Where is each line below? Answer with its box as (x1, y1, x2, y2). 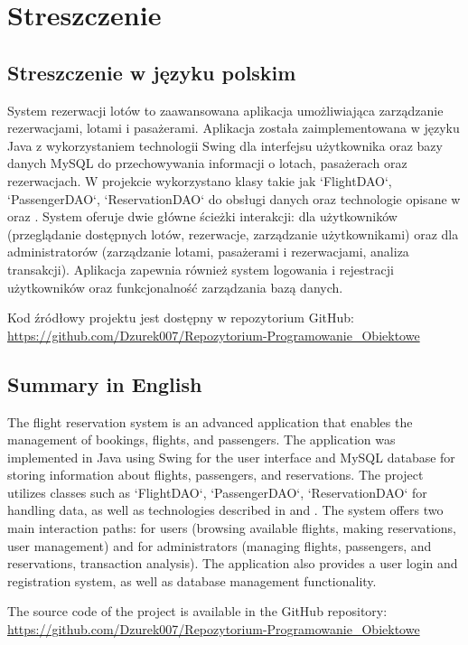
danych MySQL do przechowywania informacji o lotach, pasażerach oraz (7, 154, 407, 173)
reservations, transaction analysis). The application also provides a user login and (7, 554, 458, 573)
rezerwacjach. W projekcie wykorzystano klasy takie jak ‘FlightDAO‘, (7, 171, 392, 190)
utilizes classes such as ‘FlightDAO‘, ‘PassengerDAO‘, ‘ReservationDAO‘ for (7, 482, 427, 501)
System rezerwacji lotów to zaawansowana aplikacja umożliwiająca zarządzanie (7, 100, 444, 119)
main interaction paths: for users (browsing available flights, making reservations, (7, 519, 457, 537)
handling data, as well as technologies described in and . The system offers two (7, 500, 444, 519)
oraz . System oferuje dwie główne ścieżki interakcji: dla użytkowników (7, 207, 398, 226)
